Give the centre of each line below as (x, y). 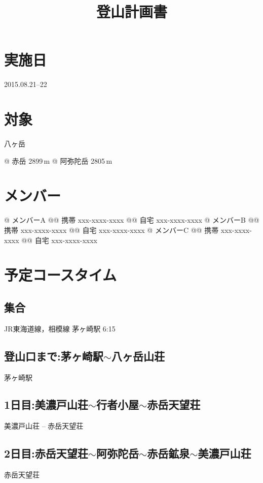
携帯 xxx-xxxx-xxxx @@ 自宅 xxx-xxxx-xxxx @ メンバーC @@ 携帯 (111, 230)
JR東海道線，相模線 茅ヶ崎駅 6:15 (60, 328)
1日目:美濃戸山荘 (46, 404)
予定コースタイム (61, 275)
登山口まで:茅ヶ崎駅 (54, 356)
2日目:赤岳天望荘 (46, 453)
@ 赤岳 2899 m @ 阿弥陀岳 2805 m (58, 160)
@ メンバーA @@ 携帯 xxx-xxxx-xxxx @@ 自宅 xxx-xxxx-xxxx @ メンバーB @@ (132, 220)
